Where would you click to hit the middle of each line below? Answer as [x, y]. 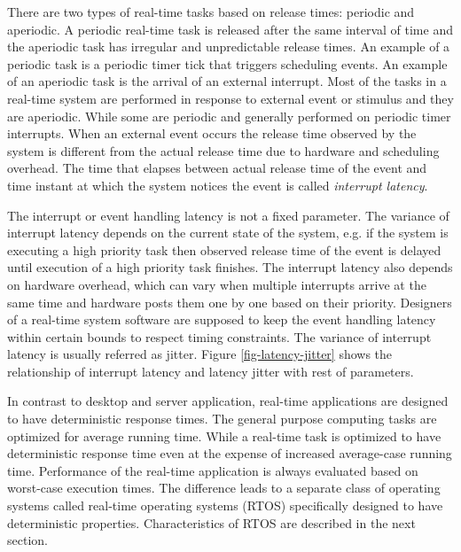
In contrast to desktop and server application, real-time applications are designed [228, 401]
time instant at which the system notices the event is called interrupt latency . [218, 185]
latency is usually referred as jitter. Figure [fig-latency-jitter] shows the [200, 354]
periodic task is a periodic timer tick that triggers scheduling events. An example [227, 63]
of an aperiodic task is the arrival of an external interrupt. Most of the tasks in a [227, 81]
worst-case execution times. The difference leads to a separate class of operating [224, 488]
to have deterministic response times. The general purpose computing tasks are [222, 419]
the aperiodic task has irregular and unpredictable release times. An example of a [229, 47]
